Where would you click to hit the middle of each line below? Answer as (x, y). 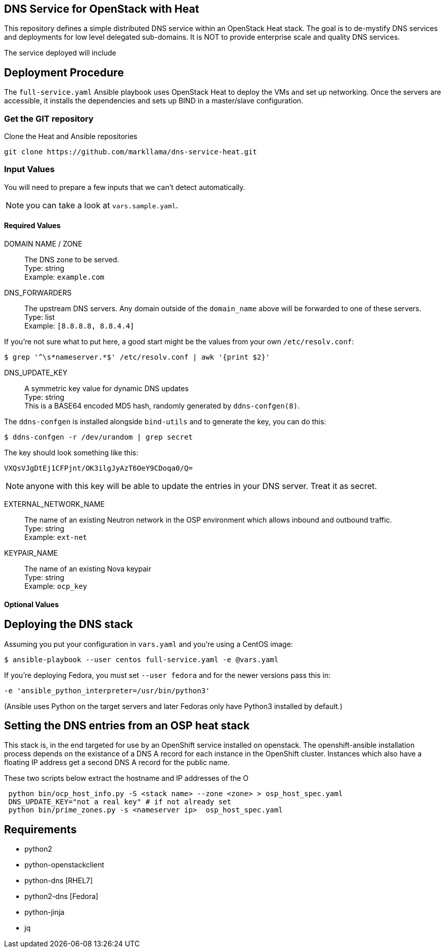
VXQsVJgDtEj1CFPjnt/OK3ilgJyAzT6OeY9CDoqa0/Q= (98, 468)
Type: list (40, 317)
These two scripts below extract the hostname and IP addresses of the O (126, 778)
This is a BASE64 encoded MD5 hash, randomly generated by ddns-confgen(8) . (162, 405)
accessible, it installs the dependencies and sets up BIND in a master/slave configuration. (154, 101)
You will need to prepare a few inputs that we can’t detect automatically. (125, 187)
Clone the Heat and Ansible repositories (71, 137)
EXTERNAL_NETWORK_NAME (54, 504)
